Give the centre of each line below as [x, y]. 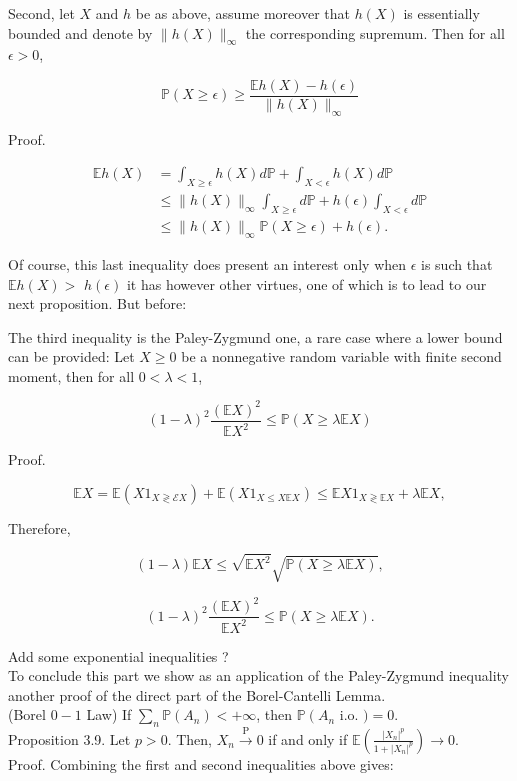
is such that [457, 263]
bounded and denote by [80, 32]
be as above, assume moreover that [242, 13]
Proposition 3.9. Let [69, 738]
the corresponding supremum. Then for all [375, 32]
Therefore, [39, 527]
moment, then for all [71, 375]
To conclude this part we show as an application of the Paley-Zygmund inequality [258, 675]
